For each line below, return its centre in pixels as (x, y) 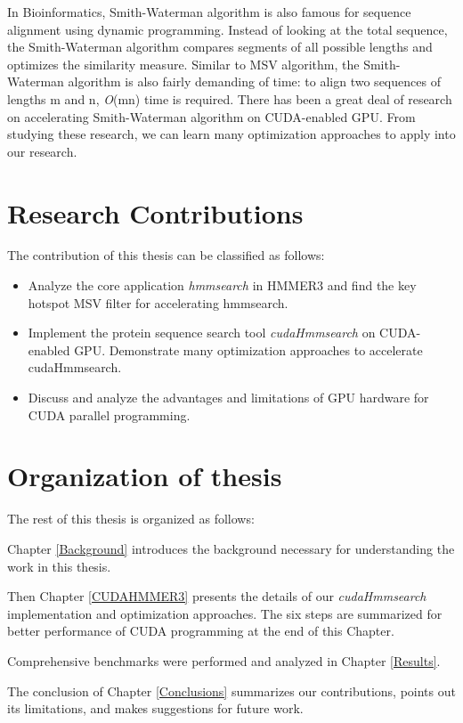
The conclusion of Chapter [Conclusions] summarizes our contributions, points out (231, 691)
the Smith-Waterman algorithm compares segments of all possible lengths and (220, 47)
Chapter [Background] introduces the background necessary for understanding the (231, 548)
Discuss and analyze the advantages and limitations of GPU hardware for (228, 398)
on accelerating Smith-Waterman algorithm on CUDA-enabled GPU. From (211, 116)
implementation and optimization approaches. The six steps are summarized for (225, 613)
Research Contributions (155, 212)
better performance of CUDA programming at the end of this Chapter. (201, 631)
